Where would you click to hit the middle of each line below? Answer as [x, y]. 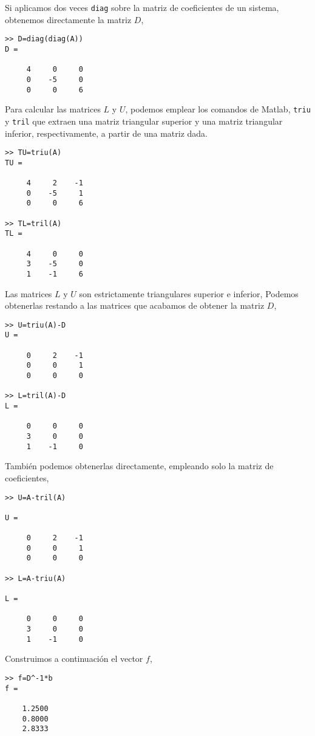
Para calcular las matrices [53, 109]
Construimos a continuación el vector [74, 659]
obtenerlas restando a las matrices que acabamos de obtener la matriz [135, 305]
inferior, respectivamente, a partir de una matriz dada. [106, 133]
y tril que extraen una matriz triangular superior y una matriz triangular [144, 121]
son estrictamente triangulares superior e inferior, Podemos [189, 293]
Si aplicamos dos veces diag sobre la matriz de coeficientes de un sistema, [142, 7]
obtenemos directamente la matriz [68, 19]
